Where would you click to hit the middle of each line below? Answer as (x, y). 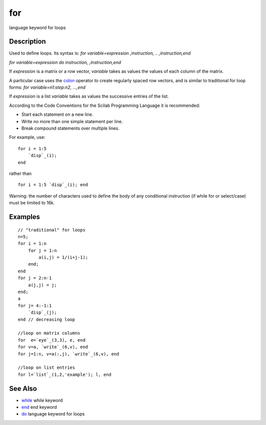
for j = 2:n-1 (35, 278)
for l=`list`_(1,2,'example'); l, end (65, 375)
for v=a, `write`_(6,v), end (53, 347)
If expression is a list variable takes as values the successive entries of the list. (89, 97)
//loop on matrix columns (49, 333)
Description (28, 42)
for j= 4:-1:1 (35, 306)
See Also (23, 388)
